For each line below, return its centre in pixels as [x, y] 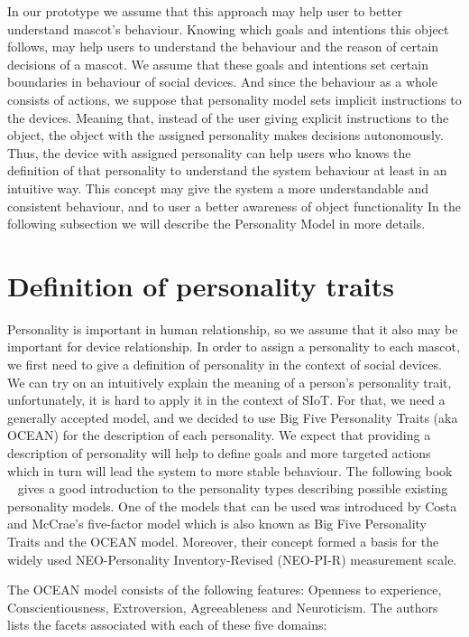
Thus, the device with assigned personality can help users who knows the [209, 152]
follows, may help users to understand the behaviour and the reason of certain [223, 47]
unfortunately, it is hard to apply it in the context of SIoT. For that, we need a [226, 400]
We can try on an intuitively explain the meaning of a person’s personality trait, [230, 382]
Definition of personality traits [201, 285]
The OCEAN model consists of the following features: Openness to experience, [225, 590]
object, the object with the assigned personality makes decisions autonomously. [225, 135]
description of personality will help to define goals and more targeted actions [219, 453]
